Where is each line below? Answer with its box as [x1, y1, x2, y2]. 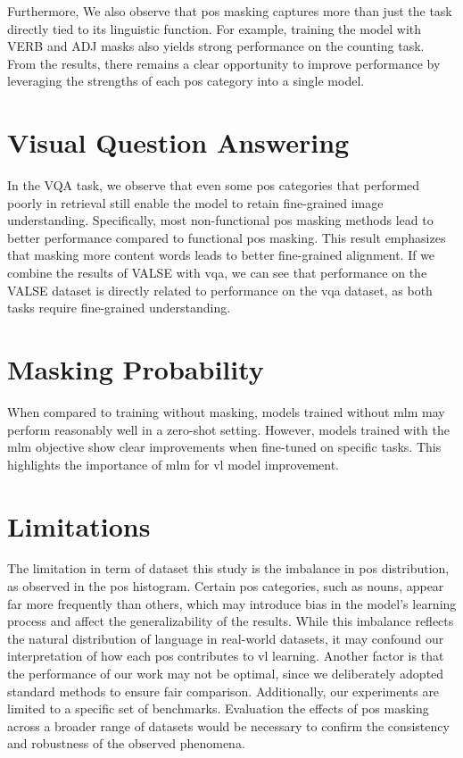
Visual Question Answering [7, 124, 350, 161]
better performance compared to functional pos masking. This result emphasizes [7, 228, 446, 246]
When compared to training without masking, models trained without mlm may [7, 402, 445, 421]
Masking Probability [7, 351, 264, 387]
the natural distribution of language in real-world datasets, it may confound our [7, 629, 444, 647]
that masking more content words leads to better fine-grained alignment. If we [7, 246, 435, 264]
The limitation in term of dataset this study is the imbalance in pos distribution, [7, 559, 450, 578]
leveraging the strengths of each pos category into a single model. [7, 71, 365, 90]
